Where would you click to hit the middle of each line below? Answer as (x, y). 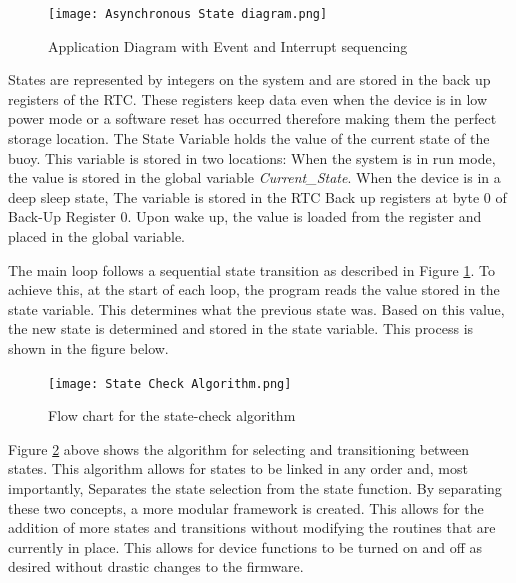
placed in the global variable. (97, 236)
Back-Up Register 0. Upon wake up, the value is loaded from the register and (245, 216)
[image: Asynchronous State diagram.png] (188, 14)
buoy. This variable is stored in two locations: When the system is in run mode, (252, 157)
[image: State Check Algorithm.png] (170, 383)
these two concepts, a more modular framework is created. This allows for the (246, 507)
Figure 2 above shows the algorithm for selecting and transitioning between (239, 448)
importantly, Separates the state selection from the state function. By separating (255, 488)
